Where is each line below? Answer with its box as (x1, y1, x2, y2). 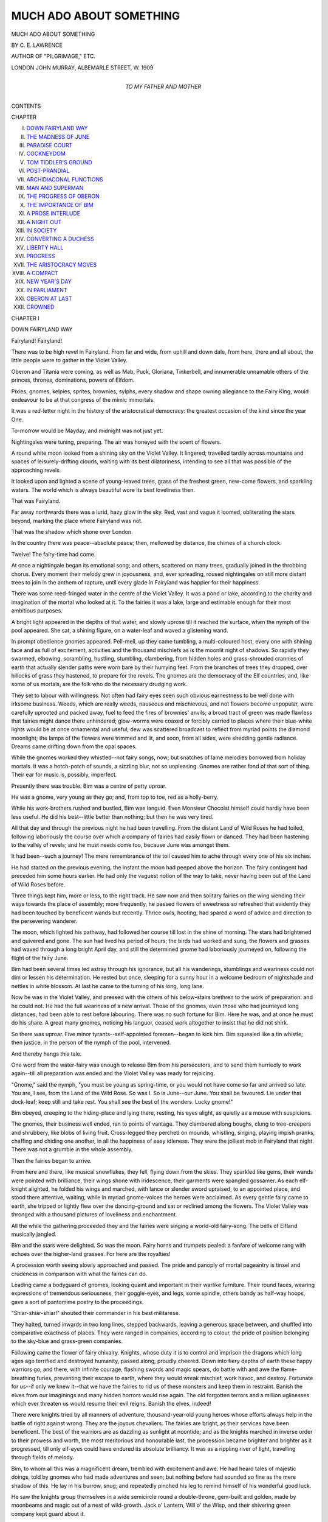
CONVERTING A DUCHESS (26, 235, 94, 243)
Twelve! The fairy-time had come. (11, 550, 96, 558)
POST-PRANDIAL (26, 167, 70, 175)
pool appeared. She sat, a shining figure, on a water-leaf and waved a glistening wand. (11, 626, 228, 634)
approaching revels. (11, 466, 61, 474)
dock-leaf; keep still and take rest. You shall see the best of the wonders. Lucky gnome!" (11, 1098, 233, 1105)
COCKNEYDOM (26, 150, 66, 158)
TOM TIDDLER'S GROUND (26, 158, 92, 166)
